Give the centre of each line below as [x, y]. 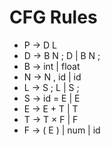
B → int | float [52, 66]
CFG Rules [53, 17]
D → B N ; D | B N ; [62, 55]
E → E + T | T [51, 108]
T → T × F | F [51, 119]
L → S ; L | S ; [51, 87]
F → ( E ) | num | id [62, 130]
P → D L [40, 45]
